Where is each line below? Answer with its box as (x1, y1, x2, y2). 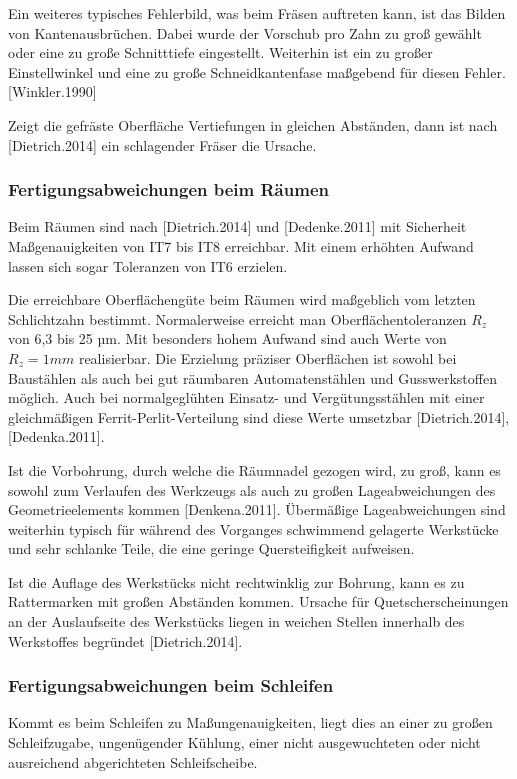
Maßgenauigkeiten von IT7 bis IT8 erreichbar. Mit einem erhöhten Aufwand (8, 235, 474, 256)
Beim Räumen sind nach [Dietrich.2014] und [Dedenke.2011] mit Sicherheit (8, 216, 467, 237)
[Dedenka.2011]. (8, 426, 105, 447)
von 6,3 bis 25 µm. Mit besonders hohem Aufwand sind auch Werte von (8, 328, 447, 349)
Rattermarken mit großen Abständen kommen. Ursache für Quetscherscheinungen (8, 591, 509, 612)
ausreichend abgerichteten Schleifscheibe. (8, 751, 258, 772)
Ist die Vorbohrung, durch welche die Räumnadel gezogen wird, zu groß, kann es (8, 459, 501, 480)
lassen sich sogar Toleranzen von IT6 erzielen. (8, 255, 288, 276)
